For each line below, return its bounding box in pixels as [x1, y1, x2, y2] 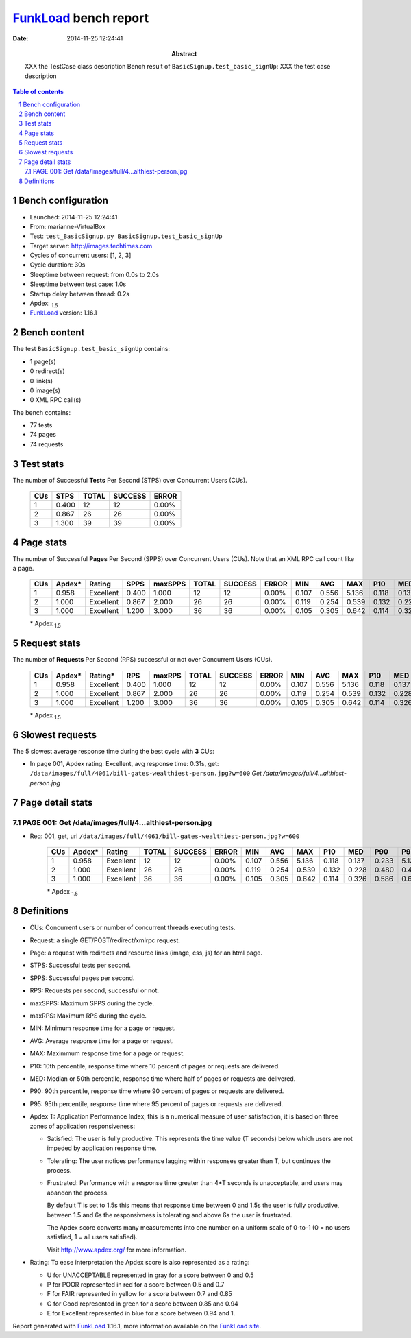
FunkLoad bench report [12, 10, 149, 25]
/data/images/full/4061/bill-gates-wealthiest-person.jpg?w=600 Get [29, 769, 262, 778]
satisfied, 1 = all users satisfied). [47, 1233, 138, 1241]
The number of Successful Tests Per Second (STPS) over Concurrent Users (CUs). [12, 476, 248, 484]
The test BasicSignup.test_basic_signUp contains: [12, 345, 171, 353]
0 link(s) [29, 377, 53, 385]
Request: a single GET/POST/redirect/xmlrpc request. [29, 936, 181, 944]
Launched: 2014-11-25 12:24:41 [29, 213, 118, 221]
